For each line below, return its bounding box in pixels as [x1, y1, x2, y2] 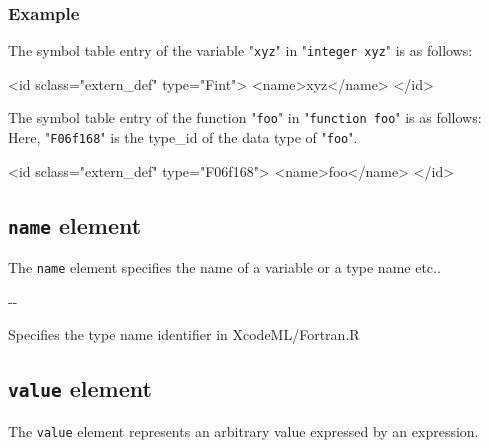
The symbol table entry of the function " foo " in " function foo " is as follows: [8, 107, 482, 128]
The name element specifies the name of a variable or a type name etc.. [8, 257, 441, 278]
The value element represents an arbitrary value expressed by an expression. [8, 420, 479, 441]
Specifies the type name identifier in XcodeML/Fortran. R [8, 324, 360, 345]
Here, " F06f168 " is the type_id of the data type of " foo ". [8, 127, 358, 148]
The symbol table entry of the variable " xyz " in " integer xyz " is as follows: [8, 40, 473, 61]
